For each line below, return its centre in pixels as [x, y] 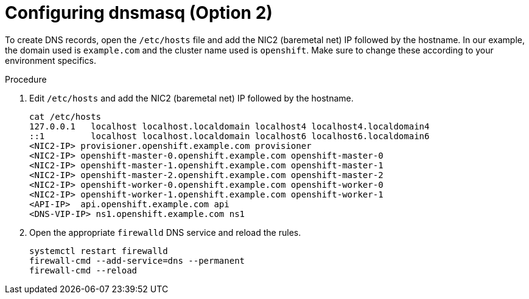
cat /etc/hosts [65, 116]
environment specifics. [51, 60]
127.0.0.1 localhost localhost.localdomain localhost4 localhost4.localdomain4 [229, 126]
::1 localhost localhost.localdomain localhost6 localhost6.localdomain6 [229, 136]
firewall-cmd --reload [83, 270]
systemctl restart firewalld [99, 251]
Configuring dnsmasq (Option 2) [139, 13]
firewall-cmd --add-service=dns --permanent [137, 260]
